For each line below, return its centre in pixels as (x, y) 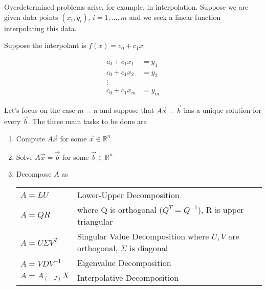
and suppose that (127, 110)
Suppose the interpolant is (45, 45)
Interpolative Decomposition (128, 277)
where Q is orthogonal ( (120, 209)
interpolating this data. (40, 28)
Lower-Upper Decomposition (128, 195)
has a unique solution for (223, 110)
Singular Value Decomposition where (143, 236)
